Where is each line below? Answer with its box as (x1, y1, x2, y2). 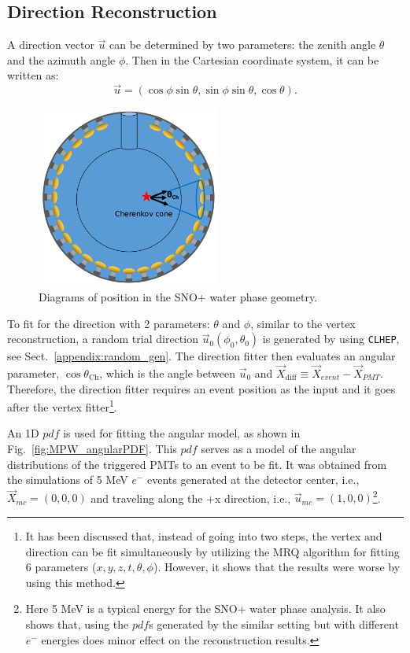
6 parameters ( (25, 559, 97, 575)
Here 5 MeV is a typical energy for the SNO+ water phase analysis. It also (25, 600, 386, 617)
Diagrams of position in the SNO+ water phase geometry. (39, 289, 318, 305)
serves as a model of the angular (201, 441, 356, 457)
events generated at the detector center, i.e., (147, 471, 360, 488)
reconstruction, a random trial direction (7, 330, 198, 347)
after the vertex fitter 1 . (7, 397, 117, 415)
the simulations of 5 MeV (7, 471, 128, 488)
